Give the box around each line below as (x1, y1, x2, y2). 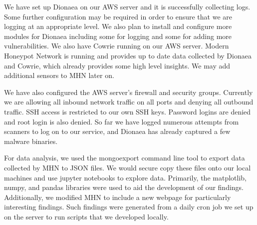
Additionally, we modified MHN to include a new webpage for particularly (4, 191, 231, 202)
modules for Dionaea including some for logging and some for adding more (4, 30, 232, 41)
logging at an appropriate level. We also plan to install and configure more (4, 21, 232, 31)
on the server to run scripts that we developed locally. (4, 211, 169, 221)
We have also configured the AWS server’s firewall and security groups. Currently (4, 86, 253, 97)
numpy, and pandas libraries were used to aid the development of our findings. (4, 182, 244, 192)
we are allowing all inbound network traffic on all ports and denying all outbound (4, 96, 254, 107)
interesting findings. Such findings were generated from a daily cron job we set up (4, 201, 254, 212)
